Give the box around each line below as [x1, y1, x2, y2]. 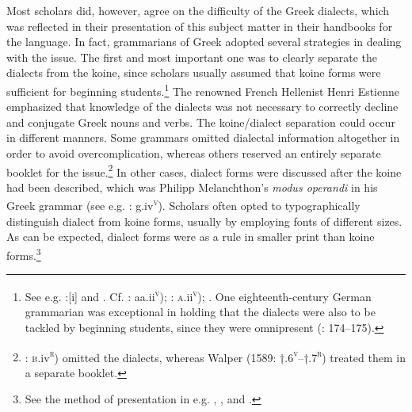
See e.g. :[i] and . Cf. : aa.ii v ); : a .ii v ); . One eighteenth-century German [25, 286, 372, 304]
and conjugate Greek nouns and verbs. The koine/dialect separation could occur [6, 113, 395, 130]
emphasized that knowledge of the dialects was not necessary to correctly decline [6, 98, 399, 115]
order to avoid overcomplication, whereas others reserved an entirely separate [6, 145, 381, 161]
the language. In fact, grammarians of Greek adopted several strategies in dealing [6, 33, 402, 50]
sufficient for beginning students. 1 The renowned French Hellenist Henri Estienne [6, 80, 400, 99]
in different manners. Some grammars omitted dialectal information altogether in [6, 129, 400, 146]
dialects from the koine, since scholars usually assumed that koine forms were [6, 64, 381, 81]
